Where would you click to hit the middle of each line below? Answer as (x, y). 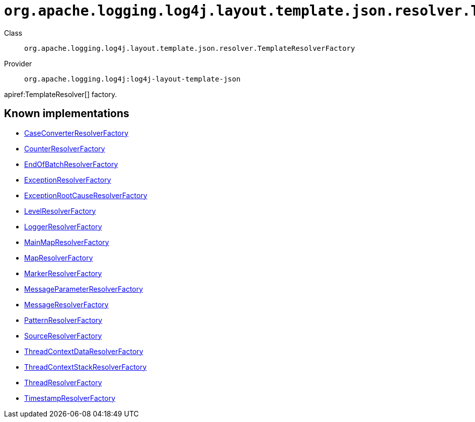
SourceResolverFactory (63, 335)
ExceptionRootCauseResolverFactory (86, 195)
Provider (18, 63)
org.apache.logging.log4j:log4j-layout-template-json (132, 79)
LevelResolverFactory (60, 211)
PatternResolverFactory (63, 320)
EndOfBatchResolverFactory (71, 164)
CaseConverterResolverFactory (76, 133)
